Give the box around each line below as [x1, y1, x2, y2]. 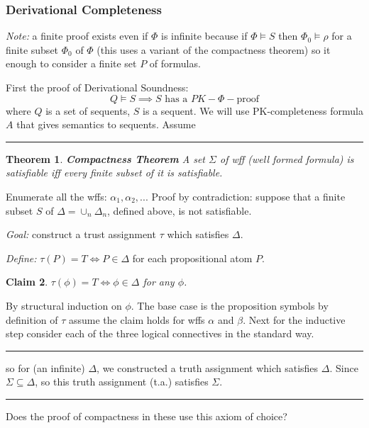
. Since [329, 360, 358, 375]
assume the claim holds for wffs [68, 312, 205, 327]
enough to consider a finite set [6, 56, 137, 71]
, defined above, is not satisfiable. [107, 203, 252, 218]
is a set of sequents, [45, 103, 131, 118]
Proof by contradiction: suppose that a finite [151, 188, 346, 203]
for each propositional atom [132, 250, 253, 265]
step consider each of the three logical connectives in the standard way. [6, 326, 314, 341]
